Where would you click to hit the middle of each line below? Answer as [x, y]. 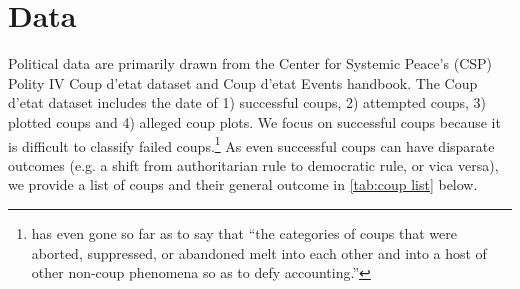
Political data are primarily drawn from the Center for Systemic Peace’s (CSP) [250, 63]
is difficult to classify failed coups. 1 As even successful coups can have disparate [251, 144]
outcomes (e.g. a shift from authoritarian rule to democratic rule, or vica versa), [253, 164]
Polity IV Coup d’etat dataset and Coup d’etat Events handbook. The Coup [243, 82]
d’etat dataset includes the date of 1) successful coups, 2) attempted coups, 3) [247, 102]
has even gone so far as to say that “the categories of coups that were [244, 232]
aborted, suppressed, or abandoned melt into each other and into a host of [259, 252]
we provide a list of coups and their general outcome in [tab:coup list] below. [243, 184]
